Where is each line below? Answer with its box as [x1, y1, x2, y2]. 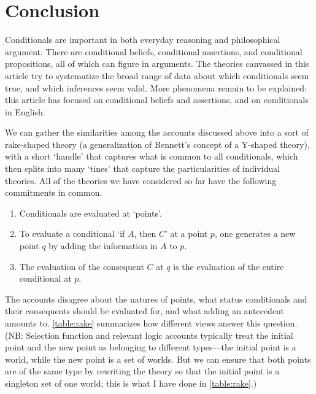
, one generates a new [214, 227, 296, 240]
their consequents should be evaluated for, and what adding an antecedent [5, 304, 284, 317]
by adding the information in [48, 239, 158, 252]
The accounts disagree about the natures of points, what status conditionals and [5, 292, 307, 305]
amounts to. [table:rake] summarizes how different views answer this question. [5, 317, 298, 329]
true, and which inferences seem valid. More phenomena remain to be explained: [5, 81, 307, 94]
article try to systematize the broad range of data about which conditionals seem [5, 69, 309, 82]
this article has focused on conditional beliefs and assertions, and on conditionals [5, 93, 309, 106]
